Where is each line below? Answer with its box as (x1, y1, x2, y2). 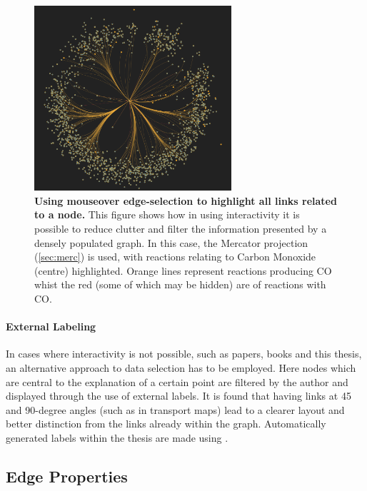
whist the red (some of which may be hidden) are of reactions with (34, 277, 326, 292)
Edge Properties (6, 465, 128, 487)
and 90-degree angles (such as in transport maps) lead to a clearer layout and (6, 402, 345, 417)
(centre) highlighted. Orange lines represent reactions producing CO (34, 263, 332, 278)
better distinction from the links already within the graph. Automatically (6, 416, 326, 431)
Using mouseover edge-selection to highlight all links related (34, 193, 337, 208)
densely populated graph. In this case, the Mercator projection (34, 235, 308, 250)
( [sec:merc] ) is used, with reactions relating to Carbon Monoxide (34, 249, 316, 264)
